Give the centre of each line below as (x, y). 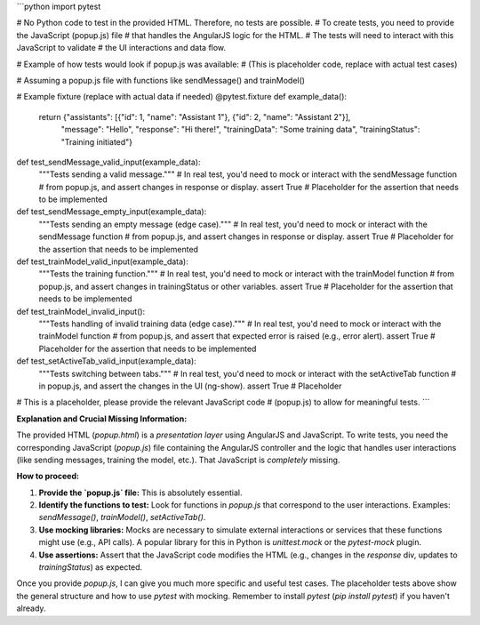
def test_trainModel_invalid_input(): (81, 311)
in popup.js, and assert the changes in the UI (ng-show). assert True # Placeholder (190, 386)
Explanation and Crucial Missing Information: (102, 419)
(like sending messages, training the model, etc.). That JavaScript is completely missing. (178, 460)
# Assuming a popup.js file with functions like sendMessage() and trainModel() (161, 80)
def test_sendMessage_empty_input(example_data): (112, 212)
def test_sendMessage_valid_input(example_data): (108, 162)
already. (31, 608)
